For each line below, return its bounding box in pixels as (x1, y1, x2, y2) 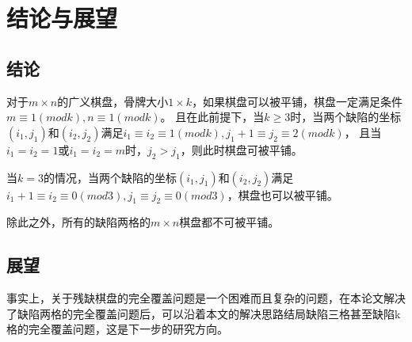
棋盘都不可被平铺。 (179, 214, 280, 230)
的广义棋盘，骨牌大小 (57, 93, 169, 109)
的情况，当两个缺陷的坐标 (43, 169, 177, 185)
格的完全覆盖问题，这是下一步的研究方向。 (6, 321, 228, 337)
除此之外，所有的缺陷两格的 (6, 214, 151, 230)
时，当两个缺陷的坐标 (290, 108, 402, 125)
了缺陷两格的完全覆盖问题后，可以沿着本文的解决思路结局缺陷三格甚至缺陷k (6, 305, 401, 321)
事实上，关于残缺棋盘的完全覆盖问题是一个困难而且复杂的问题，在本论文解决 (6, 290, 406, 306)
